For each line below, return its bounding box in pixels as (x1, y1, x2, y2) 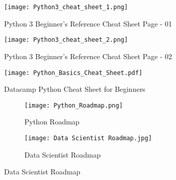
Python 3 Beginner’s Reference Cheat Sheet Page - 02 (4, 50, 172, 61)
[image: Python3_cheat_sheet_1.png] (4, 4, 128, 11)
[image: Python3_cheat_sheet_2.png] (4, 36, 128, 44)
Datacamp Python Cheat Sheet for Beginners (4, 84, 145, 94)
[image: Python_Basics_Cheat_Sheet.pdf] (4, 69, 143, 76)
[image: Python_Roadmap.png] (24, 101, 123, 109)
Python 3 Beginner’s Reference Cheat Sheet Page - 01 (4, 18, 172, 29)
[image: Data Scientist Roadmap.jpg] (24, 135, 152, 142)
